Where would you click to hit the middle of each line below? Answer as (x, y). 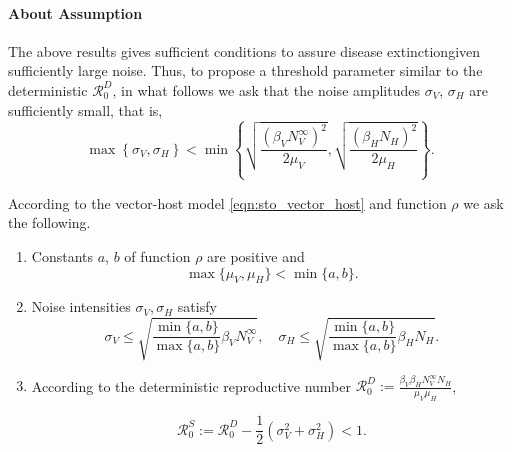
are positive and (256, 256)
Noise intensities (81, 306)
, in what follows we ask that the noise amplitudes (266, 89)
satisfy (197, 306)
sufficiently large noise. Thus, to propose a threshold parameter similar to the (245, 70)
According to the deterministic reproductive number (191, 385)
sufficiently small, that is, (85, 109)
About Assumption (75, 12)
